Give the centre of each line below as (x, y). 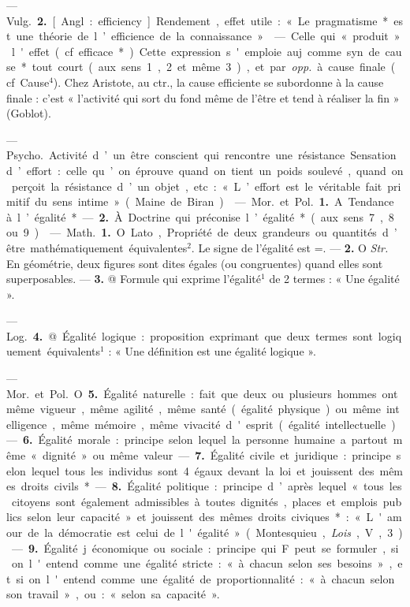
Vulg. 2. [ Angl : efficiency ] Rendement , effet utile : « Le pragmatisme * (198, 20)
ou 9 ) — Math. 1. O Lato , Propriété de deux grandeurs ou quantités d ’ (202, 232)
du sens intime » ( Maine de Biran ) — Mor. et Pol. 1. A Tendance (214, 201)
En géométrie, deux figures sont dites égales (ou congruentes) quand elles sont (195, 263)
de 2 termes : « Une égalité (334, 279)
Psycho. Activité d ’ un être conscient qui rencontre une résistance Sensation (201, 155)
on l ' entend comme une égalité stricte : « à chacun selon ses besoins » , (202, 563)
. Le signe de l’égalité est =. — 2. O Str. (290, 247)
